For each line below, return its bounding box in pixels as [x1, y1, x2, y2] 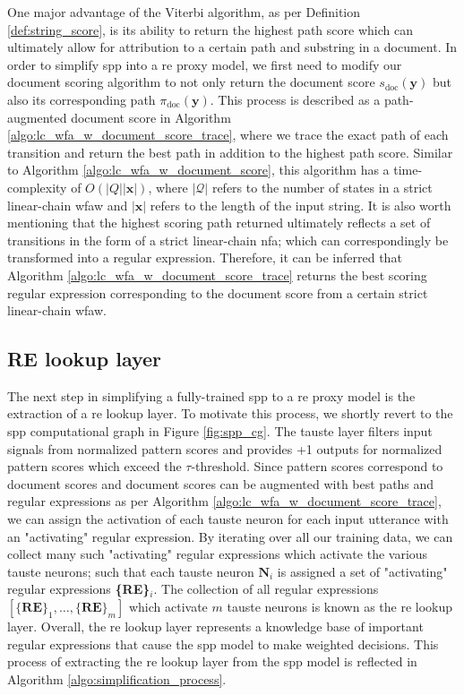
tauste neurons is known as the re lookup [227, 597, 453, 616]
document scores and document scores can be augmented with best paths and [7, 474, 434, 493]
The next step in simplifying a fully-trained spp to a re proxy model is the [7, 386, 416, 405]
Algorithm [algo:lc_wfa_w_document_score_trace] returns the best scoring [7, 265, 427, 284]
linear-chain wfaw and [7, 195, 128, 214]
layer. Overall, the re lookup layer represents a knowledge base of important [7, 617, 424, 636]
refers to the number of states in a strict [211, 177, 433, 196]
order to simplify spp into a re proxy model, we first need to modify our [7, 55, 402, 73]
